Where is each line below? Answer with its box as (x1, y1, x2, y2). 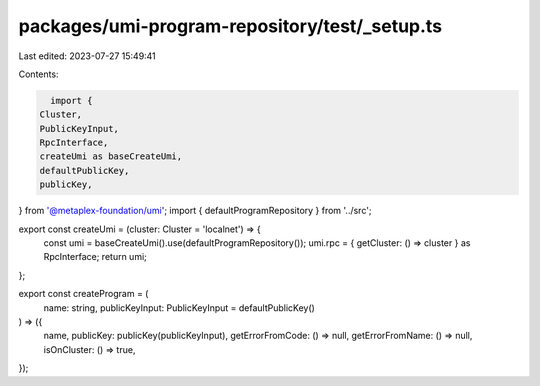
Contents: (18, 68, 59, 80)
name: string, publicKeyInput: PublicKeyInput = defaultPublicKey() (43, 301, 315, 314)
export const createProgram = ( (18, 288, 149, 300)
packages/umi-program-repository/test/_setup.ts (18, 15, 443, 37)
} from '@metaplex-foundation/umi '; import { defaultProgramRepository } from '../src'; (18, 205, 372, 217)
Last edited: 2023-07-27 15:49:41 (18, 50, 157, 62)
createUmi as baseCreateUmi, (39, 151, 183, 162)
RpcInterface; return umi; (43, 251, 147, 263)
